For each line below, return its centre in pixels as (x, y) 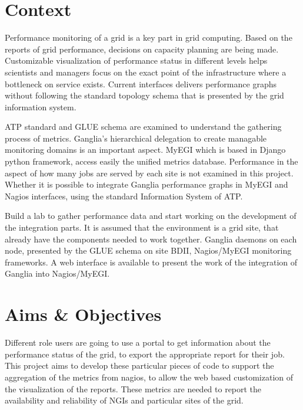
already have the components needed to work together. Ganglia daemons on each (151, 239)
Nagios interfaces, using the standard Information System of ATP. (124, 196)
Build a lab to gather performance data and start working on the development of (151, 216)
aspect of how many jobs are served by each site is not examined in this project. (149, 173)
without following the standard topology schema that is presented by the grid (144, 95)
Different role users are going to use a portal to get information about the (138, 342)
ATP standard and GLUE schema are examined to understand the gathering (143, 127)
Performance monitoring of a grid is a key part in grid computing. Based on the (149, 37)
